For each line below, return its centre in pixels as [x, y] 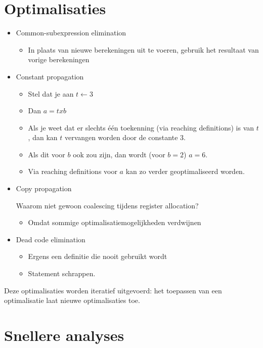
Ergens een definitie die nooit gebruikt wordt [98, 256]
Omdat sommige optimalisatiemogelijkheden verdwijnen [115, 222]
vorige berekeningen [59, 59]
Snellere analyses [64, 335]
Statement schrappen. [62, 273]
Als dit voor [47, 154]
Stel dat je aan [51, 93]
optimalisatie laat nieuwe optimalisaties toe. [72, 300]
